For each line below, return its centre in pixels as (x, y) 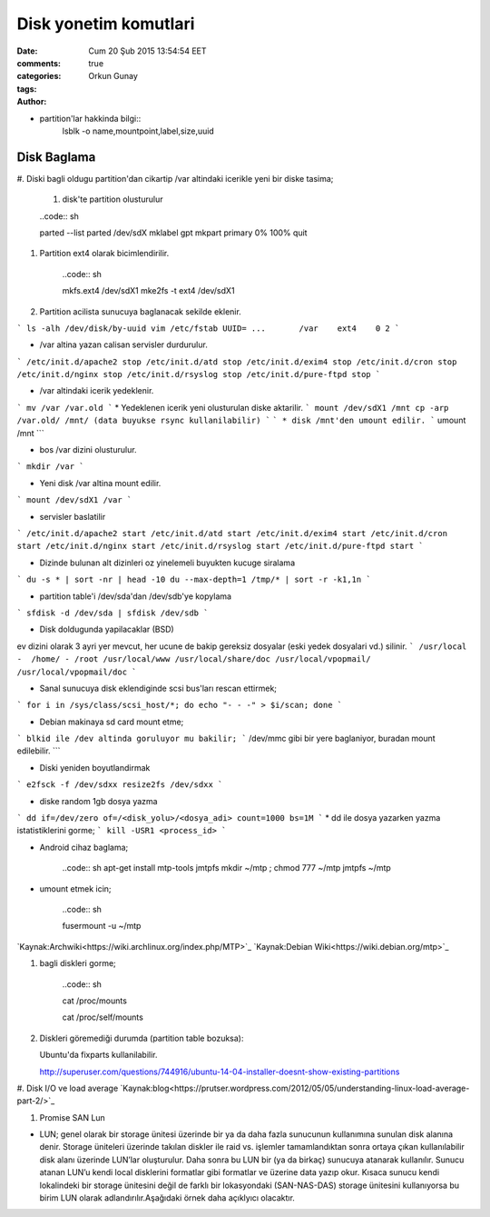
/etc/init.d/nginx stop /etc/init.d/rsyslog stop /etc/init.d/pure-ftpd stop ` (199, 374)
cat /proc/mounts (94, 1001)
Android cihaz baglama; (84, 847)
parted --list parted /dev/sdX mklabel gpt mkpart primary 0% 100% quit (173, 233)
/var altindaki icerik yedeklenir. (97, 391)
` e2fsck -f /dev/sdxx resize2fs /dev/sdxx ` (120, 785)
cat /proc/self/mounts (103, 1017)
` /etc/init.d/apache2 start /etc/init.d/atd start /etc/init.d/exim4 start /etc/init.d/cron (232, 533)
